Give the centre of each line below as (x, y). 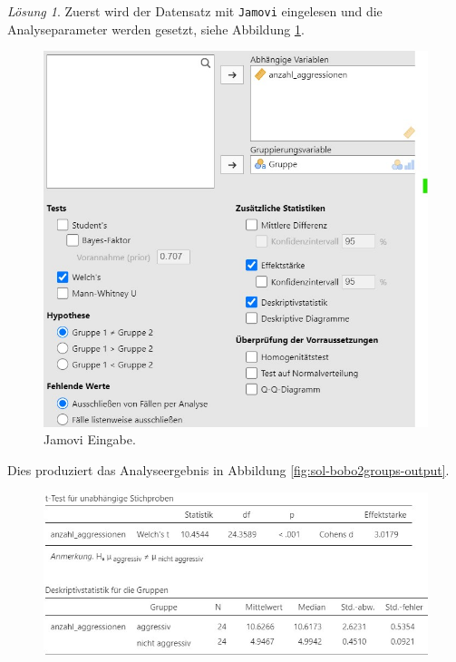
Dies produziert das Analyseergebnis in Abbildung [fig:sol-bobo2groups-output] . (228, 469)
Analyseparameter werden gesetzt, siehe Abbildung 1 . (156, 29)
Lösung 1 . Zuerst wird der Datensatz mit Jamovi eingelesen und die (195, 11)
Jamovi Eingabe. (90, 439)
